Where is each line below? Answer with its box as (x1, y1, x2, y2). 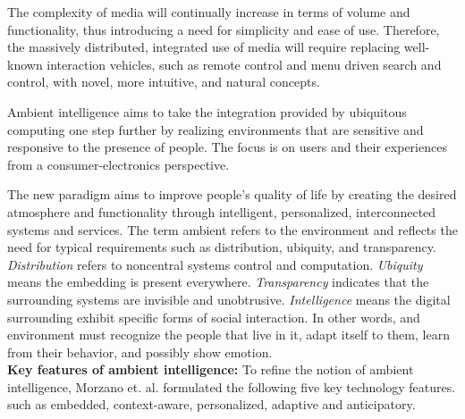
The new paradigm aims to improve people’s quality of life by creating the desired (7, 185, 457, 204)
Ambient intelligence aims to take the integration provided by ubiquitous (7, 102, 407, 121)
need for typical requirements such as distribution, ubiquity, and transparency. (7, 238, 436, 256)
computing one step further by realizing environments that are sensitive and (7, 120, 424, 138)
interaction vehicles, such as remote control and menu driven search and (46, 54, 442, 73)
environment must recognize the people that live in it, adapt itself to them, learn (7, 325, 450, 344)
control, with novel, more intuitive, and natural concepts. (7, 72, 320, 91)
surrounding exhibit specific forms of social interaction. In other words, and (7, 307, 420, 326)
